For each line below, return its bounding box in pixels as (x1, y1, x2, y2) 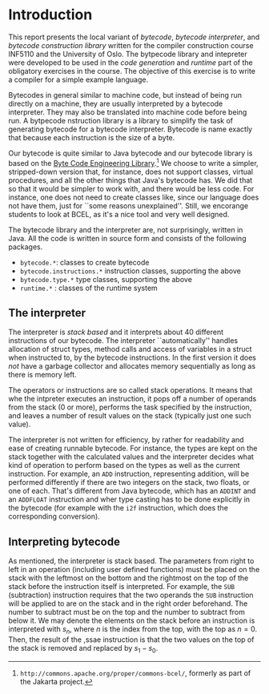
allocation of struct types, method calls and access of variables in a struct (8, 345, 252, 354)
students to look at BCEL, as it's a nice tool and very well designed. (8, 209, 230, 219)
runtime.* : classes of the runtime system (19, 283, 158, 293)
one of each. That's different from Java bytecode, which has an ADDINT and (8, 486, 256, 496)
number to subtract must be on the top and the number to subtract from (8, 607, 246, 617)
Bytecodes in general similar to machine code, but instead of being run (8, 90, 243, 99)
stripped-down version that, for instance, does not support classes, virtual (8, 167, 254, 176)
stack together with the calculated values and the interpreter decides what (8, 452, 255, 462)
